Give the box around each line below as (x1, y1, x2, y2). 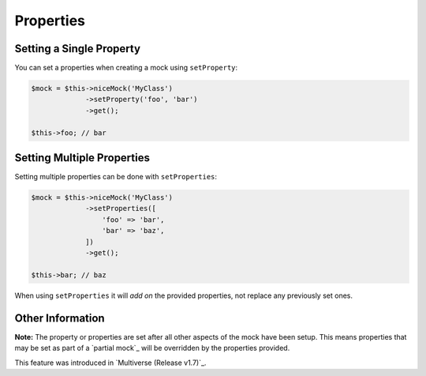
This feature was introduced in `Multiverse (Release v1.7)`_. (14, 358, 207, 367)
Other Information (14, 311, 106, 325)
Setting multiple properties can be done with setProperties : (14, 172, 217, 182)
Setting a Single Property (14, 42, 141, 55)
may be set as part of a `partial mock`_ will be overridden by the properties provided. (14, 344, 290, 353)
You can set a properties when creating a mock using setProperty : (14, 63, 238, 73)
